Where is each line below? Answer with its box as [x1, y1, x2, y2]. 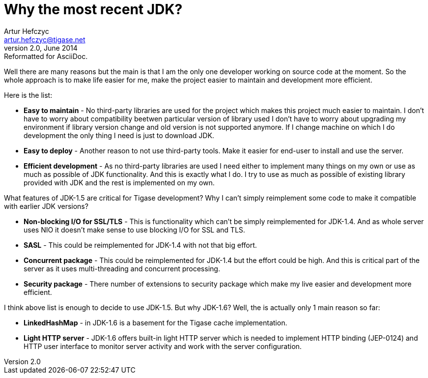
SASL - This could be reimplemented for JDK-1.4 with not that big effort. [24, 240, 257, 249]
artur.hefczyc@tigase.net [4, 35, 86, 44]
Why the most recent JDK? [4, 1, 183, 18]
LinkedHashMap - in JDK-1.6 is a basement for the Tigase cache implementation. [24, 318, 287, 327]
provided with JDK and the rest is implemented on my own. [24, 178, 215, 187]
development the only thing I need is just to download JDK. [24, 131, 214, 140]
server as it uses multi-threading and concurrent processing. [24, 264, 220, 273]
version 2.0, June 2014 [4, 43, 78, 52]
